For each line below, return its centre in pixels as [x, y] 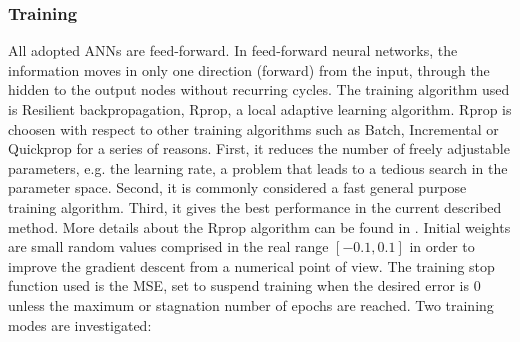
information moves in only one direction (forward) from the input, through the [249, 69]
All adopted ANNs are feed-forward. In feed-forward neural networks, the [233, 50]
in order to [442, 246]
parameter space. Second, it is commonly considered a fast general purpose [237, 187]
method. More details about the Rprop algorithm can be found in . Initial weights [259, 226]
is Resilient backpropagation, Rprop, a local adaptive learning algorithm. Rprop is [260, 109]
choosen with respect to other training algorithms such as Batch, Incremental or [253, 128]
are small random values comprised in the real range [168, 246]
